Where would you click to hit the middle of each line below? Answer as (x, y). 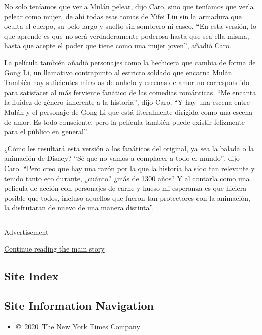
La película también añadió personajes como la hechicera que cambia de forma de (130, 62)
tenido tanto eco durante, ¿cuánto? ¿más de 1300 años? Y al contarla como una (127, 178)
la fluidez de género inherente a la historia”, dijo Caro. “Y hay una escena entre (127, 102)
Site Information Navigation (79, 306)
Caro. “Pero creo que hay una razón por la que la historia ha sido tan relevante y (129, 168)
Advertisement (26, 232)
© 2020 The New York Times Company (78, 327)
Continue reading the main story (54, 249)
